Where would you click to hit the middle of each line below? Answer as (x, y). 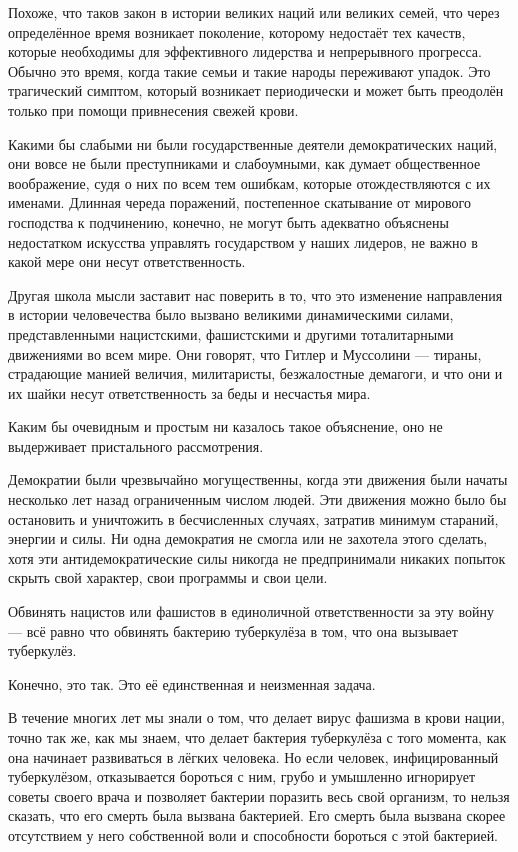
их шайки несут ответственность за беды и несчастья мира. (189, 392)
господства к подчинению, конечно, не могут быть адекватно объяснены (228, 221)
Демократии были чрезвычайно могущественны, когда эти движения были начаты (258, 479)
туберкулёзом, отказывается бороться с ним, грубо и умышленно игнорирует (242, 776)
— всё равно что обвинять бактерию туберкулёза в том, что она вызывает (233, 630)
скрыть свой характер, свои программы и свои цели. (168, 577)
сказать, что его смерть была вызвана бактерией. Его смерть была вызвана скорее (257, 815)
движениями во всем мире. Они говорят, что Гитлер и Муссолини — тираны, (245, 353)
